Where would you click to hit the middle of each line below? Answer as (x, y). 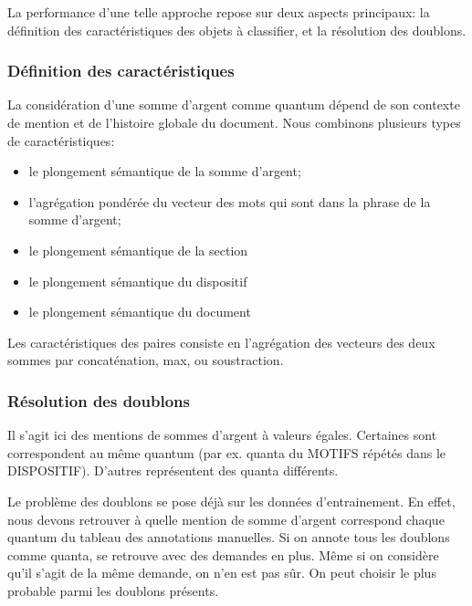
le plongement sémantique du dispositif (138, 281)
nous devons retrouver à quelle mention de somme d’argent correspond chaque (226, 519)
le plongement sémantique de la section (138, 250)
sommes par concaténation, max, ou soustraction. (146, 360)
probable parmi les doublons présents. (113, 590)
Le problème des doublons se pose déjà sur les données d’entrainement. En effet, (231, 501)
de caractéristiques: (61, 140)
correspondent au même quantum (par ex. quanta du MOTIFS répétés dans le (227, 452)
